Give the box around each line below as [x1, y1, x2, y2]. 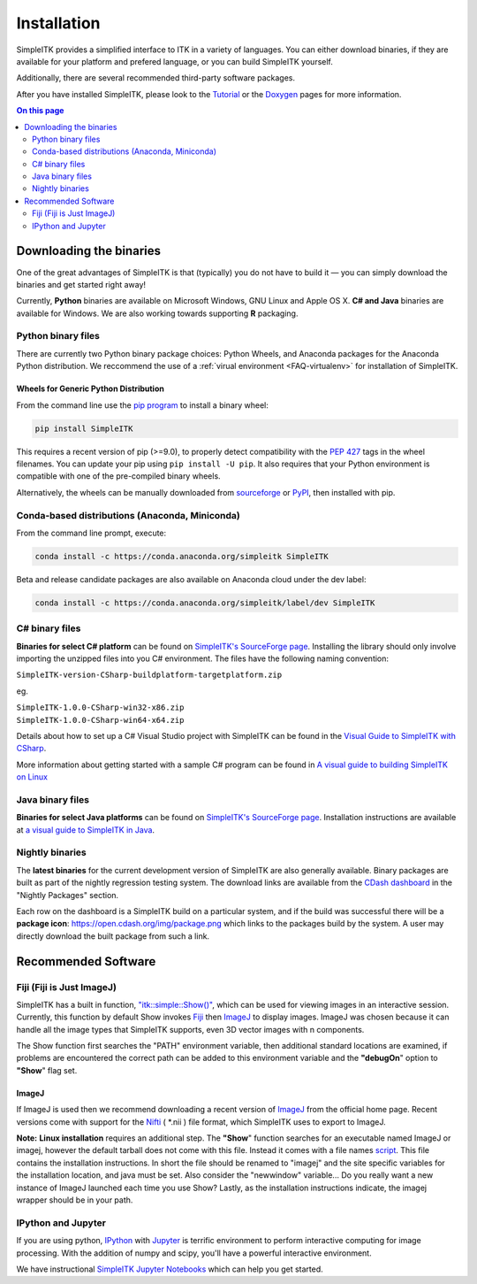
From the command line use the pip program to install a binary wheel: [16, 399, 269, 411]
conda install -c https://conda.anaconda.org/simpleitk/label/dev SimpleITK [34, 597, 375, 608]
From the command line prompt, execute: [16, 527, 167, 538]
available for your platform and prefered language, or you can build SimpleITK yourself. [16, 56, 333, 66]
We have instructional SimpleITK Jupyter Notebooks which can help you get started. [16, 1264, 324, 1274]
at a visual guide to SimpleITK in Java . [16, 824, 155, 835]
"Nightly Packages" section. [16, 889, 119, 900]
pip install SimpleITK [34, 423, 133, 434]
